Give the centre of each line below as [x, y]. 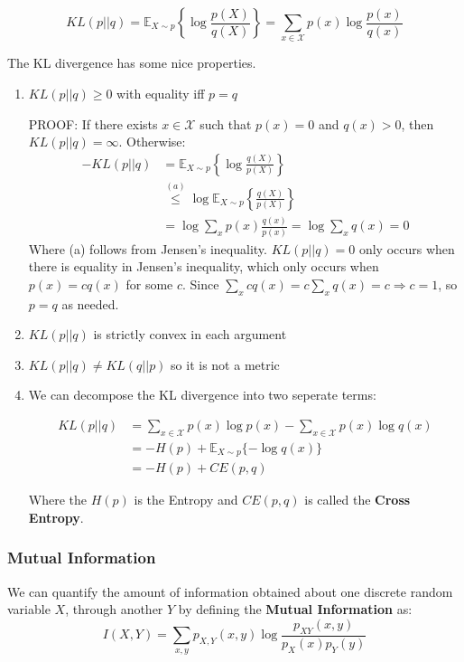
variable [29, 609]
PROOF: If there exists [93, 123]
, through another [114, 609]
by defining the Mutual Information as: [295, 609]
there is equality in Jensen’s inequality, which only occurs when [204, 266]
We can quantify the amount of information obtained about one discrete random [230, 591]
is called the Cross [357, 500]
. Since [201, 284]
